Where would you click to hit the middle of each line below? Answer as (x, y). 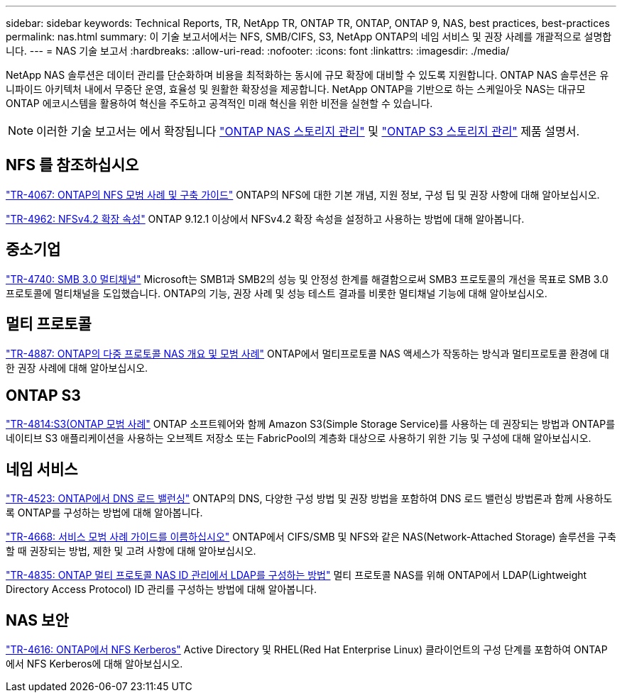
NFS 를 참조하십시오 (72, 165)
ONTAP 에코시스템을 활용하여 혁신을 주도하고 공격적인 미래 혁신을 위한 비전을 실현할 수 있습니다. (219, 103)
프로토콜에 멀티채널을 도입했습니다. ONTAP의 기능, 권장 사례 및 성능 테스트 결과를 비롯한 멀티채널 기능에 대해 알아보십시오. (277, 293)
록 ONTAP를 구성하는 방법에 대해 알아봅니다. (104, 513)
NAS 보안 (37, 620)
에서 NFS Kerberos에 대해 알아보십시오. (94, 664)
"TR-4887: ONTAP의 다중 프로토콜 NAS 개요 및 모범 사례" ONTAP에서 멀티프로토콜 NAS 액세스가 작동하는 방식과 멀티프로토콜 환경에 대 (307, 353)
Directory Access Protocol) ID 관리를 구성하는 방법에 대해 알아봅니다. (161, 589)
